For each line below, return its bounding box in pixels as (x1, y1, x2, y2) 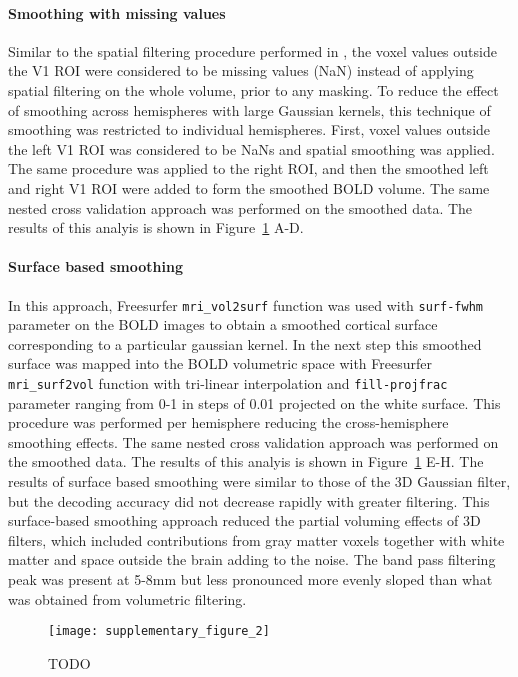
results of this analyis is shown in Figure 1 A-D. (8, 217, 304, 238)
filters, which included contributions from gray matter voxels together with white (8, 529, 505, 550)
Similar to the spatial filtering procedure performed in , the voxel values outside (8, 40, 497, 61)
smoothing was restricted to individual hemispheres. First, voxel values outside (8, 119, 491, 140)
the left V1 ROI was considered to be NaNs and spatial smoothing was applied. (8, 138, 495, 159)
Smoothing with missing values (8, 2, 226, 23)
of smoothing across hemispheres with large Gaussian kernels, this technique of (8, 99, 491, 120)
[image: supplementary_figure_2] (48, 624, 270, 639)
